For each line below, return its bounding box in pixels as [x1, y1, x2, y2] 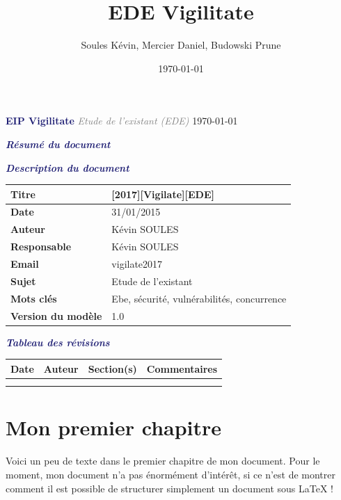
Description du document [6, 160, 129, 175]
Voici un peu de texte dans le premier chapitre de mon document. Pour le [6, 453, 320, 468]
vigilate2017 [111, 256, 163, 271]
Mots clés [10, 291, 57, 305]
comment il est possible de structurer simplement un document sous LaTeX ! [6, 481, 333, 495]
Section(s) [88, 361, 137, 376]
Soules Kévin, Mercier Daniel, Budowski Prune [81, 38, 281, 52]
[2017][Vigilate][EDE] [111, 186, 214, 201]
